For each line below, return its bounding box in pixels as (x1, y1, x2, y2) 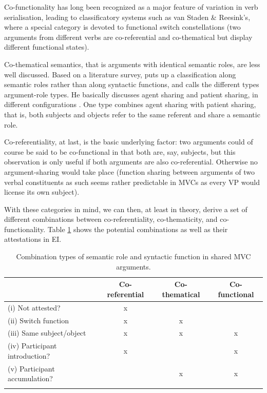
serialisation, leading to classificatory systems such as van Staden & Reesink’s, (4, 11, 251, 22)
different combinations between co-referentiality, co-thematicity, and (4, 214, 218, 224)
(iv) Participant (8, 340, 57, 351)
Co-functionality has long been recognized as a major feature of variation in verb (4, 2, 258, 12)
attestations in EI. (4, 234, 62, 244)
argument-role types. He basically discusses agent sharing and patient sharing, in (4, 89, 258, 99)
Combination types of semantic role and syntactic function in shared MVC (16, 251, 251, 262)
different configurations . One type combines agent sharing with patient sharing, (4, 99, 256, 110)
